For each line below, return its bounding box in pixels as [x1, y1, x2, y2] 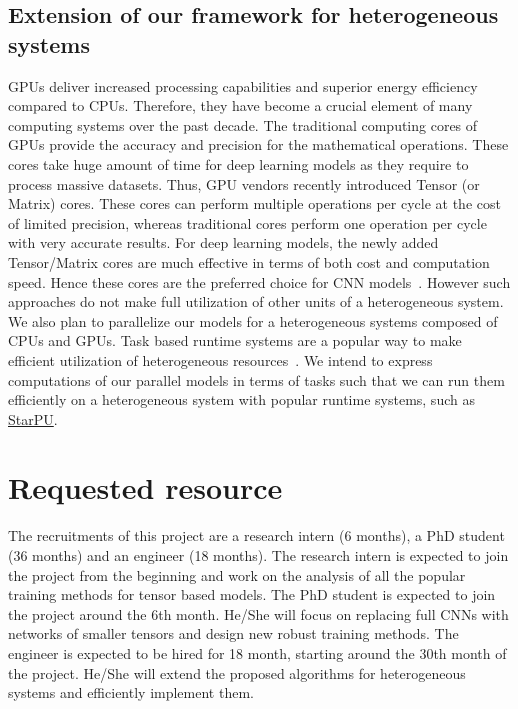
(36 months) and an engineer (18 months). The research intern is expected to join [8, 545, 509, 565]
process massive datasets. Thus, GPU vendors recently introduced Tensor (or [8, 173, 480, 194]
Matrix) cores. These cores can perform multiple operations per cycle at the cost [8, 193, 501, 214]
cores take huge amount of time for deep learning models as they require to [8, 153, 469, 174]
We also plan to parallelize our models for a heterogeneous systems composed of [8, 310, 498, 331]
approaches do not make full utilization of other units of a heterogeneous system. [8, 291, 504, 312]
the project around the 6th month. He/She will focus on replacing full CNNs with [8, 603, 509, 624]
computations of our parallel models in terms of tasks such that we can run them [8, 369, 505, 390]
